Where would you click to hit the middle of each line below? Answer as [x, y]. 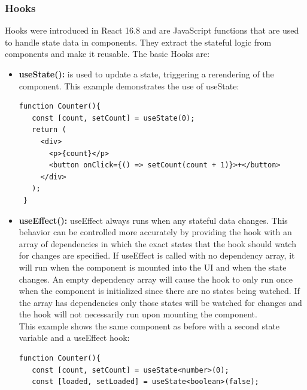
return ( [49, 130]
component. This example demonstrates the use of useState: [129, 85]
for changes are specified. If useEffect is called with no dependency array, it [157, 255]
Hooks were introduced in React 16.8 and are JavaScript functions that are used [152, 30]
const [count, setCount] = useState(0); [113, 118]
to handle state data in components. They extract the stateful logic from [138, 42]
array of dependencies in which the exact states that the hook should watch [157, 243]
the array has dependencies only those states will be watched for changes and [160, 302]
